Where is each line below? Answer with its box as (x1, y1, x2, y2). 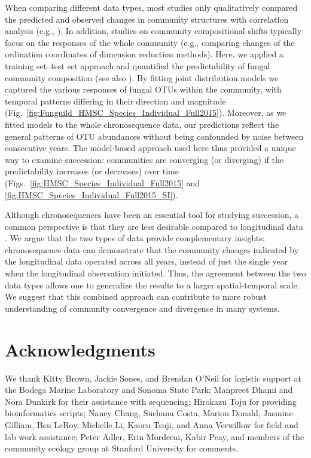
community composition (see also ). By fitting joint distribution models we (5, 71, 279, 84)
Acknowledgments (5, 337, 155, 361)
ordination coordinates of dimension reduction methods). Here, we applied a (5, 48, 283, 60)
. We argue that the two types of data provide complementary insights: (5, 232, 265, 244)
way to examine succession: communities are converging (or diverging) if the (5, 153, 283, 165)
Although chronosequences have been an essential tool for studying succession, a (5, 208, 299, 221)
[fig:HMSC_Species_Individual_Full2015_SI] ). (5, 188, 178, 201)
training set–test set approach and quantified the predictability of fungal (5, 59, 270, 72)
